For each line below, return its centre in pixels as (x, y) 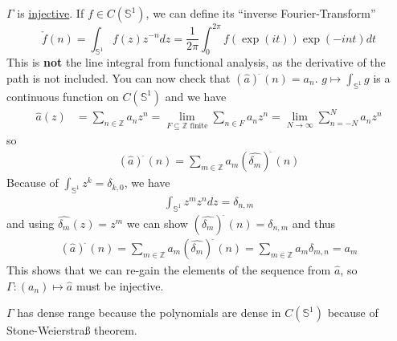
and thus (314, 223)
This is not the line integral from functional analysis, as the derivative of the (196, 62)
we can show (157, 223)
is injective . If (51, 13)
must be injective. (120, 285)
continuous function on (63, 96)
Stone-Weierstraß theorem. (72, 330)
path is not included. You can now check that (119, 77)
